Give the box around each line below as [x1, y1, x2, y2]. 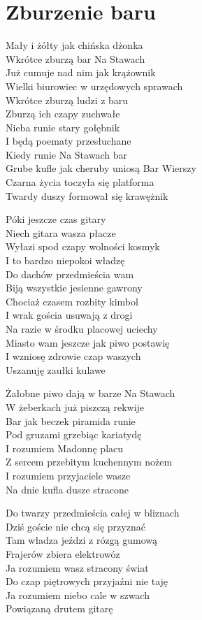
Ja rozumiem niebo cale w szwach [6, 587, 150, 602]
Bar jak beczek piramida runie [6, 413, 136, 428]
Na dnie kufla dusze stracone [6, 482, 129, 496]
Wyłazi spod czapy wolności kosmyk [6, 239, 160, 254]
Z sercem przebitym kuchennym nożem [6, 454, 173, 469]
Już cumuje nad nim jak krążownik [6, 65, 156, 80]
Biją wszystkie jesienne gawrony [6, 280, 143, 295]
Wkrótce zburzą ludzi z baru [6, 92, 129, 107]
